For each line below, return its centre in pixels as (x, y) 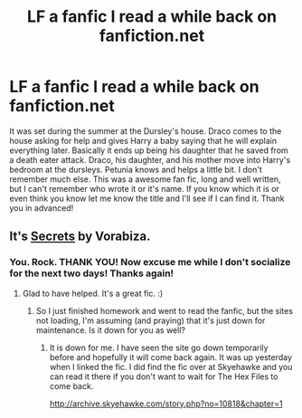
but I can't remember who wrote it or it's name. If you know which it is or (145, 188)
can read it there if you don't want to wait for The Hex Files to (164, 376)
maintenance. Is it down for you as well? (110, 330)
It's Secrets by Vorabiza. (80, 237)
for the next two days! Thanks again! (92, 273)
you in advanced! (42, 208)
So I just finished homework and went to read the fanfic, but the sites (165, 310)
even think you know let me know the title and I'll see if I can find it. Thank (147, 198)
